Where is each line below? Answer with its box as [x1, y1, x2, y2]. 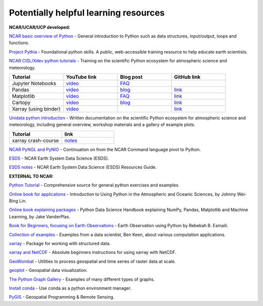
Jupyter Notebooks [12, 80, 56, 87]
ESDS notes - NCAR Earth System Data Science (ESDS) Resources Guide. [9, 164, 157, 170]
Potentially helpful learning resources [9, 7, 165, 18]
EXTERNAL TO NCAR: [9, 173, 54, 179]
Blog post [120, 73, 143, 80]
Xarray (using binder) [12, 105, 61, 112]
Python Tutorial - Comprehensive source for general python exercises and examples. [9, 182, 180, 188]
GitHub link [174, 73, 201, 80]
